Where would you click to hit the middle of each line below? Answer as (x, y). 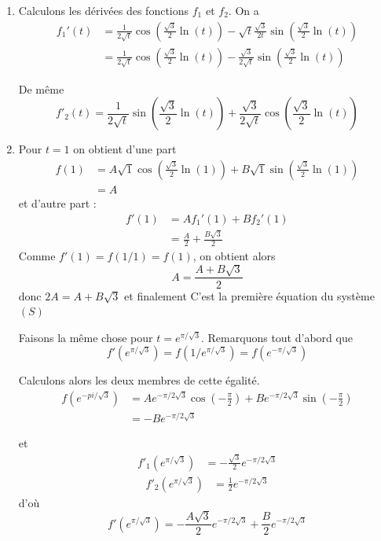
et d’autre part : (57, 202)
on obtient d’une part (125, 149)
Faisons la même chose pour (86, 337)
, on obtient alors (234, 256)
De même (41, 88)
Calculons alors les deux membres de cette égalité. (139, 380)
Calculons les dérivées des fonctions (104, 10)
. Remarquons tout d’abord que (277, 337)
